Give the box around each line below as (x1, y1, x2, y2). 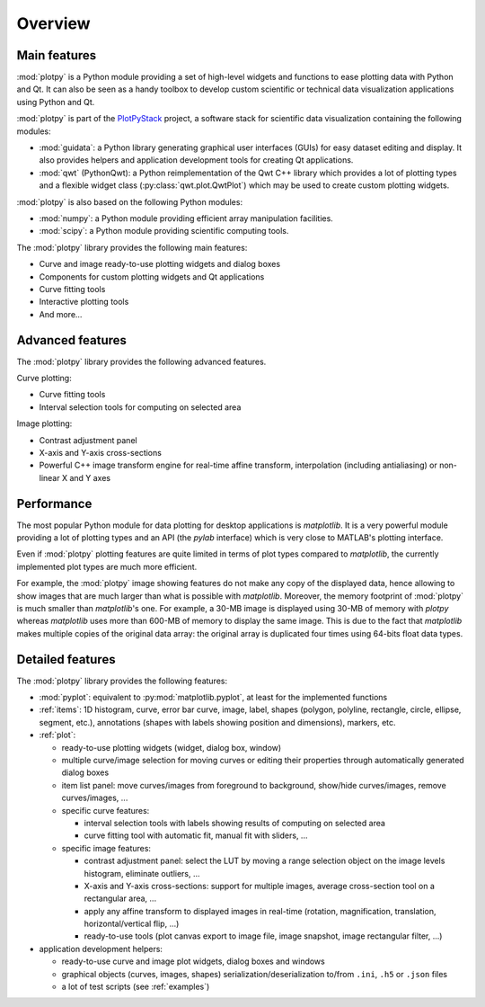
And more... (39, 308, 83, 319)
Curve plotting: (16, 373, 72, 383)
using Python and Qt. (16, 96, 95, 107)
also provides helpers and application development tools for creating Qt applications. (39, 155, 354, 165)
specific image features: (61, 842, 152, 853)
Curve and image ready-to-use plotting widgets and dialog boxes (39, 259, 281, 270)
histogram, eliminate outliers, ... (84, 868, 201, 878)
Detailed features (16, 652, 116, 667)
